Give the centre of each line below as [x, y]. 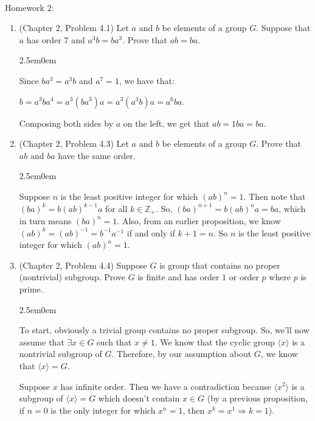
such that [114, 341]
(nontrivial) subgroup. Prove [72, 277]
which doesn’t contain [139, 398]
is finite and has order [178, 277]
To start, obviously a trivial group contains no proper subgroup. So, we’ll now [164, 330]
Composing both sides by [66, 123]
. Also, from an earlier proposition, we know [199, 220]
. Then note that [275, 196]
